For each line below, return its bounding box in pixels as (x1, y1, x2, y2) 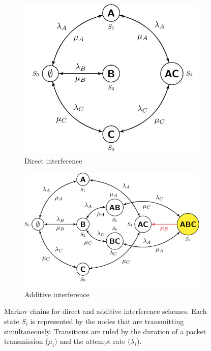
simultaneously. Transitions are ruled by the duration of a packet (4, 326, 206, 336)
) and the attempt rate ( (54, 336, 131, 346)
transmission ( (4, 336, 48, 346)
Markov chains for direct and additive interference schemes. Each (4, 306, 207, 316)
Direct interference (24, 155, 82, 166)
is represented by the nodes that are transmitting (30, 315, 184, 326)
